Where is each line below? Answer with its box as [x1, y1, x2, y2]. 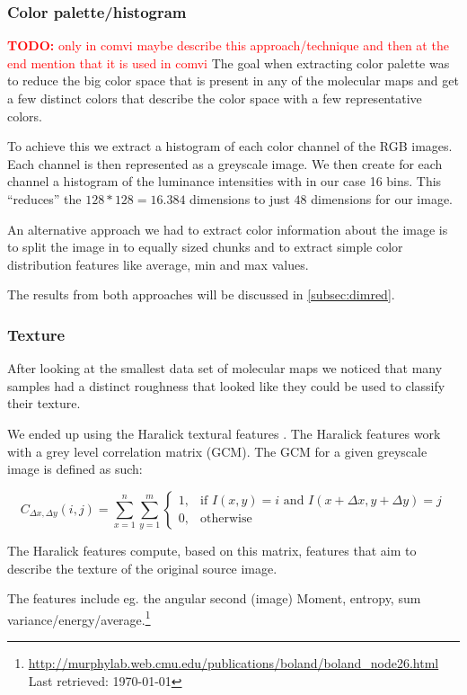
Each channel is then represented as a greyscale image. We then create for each [7, 154, 443, 173]
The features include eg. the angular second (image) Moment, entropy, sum [7, 589, 421, 608]
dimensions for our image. [311, 189, 454, 208]
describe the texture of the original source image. [7, 558, 278, 577]
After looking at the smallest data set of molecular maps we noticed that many [7, 359, 443, 378]
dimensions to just [189, 189, 290, 208]
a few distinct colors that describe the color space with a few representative [7, 89, 422, 107]
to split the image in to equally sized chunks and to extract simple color [7, 237, 403, 256]
